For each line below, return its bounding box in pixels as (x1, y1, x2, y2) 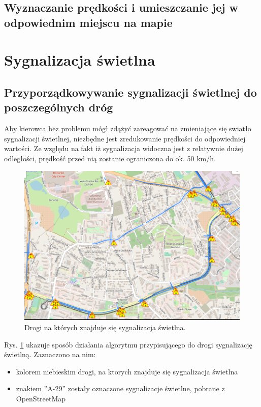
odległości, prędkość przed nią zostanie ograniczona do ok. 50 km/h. (4, 153, 216, 163)
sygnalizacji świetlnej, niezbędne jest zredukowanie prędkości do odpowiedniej (4, 133, 246, 143)
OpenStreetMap (16, 393, 66, 403)
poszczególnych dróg (4, 99, 113, 115)
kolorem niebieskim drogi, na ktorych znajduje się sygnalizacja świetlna (16, 366, 238, 376)
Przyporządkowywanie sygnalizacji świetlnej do (4, 84, 257, 100)
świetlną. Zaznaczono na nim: (4, 349, 96, 360)
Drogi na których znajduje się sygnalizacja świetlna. (24, 322, 186, 333)
